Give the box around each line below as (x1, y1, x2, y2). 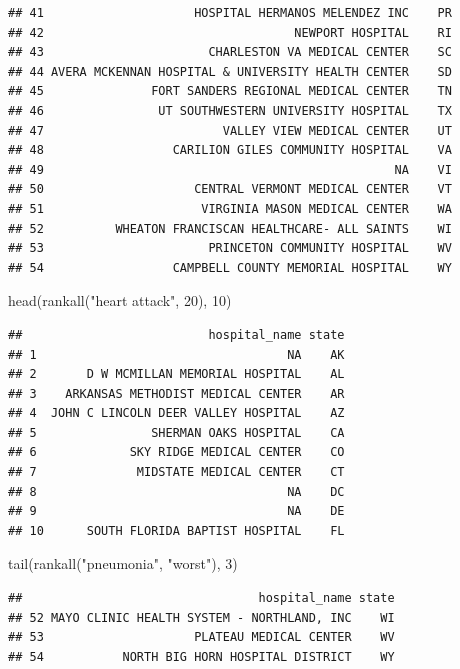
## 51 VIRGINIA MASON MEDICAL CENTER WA (8, 201, 452, 216)
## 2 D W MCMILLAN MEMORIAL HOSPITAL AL (8, 367, 345, 382)
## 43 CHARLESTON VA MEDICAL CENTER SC (8, 45, 452, 60)
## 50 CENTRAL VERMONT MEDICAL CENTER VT (8, 182, 452, 197)
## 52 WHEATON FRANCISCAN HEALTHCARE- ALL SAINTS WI (8, 221, 452, 236)
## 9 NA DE (8, 504, 345, 519)
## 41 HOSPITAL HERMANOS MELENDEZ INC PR (8, 6, 452, 20)
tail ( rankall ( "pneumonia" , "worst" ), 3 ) (8, 553, 238, 574)
